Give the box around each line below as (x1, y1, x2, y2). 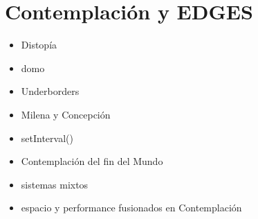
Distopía (21, 37, 57, 52)
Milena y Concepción (21, 107, 111, 121)
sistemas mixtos (21, 177, 89, 191)
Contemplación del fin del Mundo (21, 154, 163, 168)
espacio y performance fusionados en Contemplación (21, 200, 242, 215)
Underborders (21, 84, 80, 98)
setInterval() (21, 130, 73, 145)
